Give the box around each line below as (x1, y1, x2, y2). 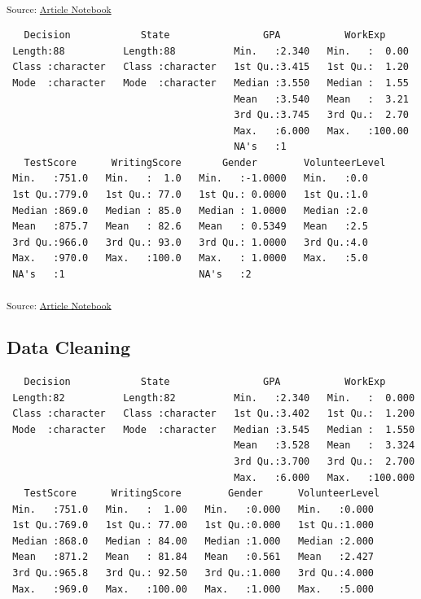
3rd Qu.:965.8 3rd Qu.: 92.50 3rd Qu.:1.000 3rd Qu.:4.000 (12, 567, 375, 579)
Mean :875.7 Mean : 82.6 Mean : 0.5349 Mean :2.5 (12, 221, 368, 233)
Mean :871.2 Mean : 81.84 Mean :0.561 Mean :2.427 (12, 551, 375, 563)
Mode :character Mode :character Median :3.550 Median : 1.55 (12, 77, 409, 89)
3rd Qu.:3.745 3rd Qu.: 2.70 (234, 109, 409, 121)
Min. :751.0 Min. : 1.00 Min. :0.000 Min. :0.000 (12, 503, 375, 515)
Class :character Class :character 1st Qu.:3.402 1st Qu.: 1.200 (12, 408, 415, 420)
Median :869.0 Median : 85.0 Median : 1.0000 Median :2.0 (12, 204, 368, 216)
